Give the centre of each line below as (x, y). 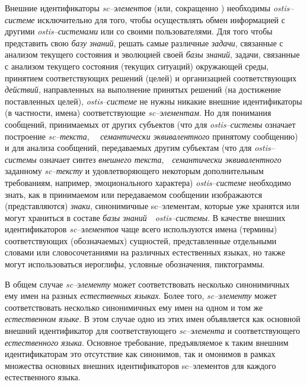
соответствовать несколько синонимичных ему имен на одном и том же (134, 307)
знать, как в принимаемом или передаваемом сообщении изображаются (134, 194)
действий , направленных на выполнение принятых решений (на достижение (143, 89)
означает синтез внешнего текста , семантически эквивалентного (160, 159)
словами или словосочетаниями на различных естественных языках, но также (145, 252)
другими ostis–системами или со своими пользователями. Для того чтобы (139, 31)
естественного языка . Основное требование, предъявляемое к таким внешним (147, 342)
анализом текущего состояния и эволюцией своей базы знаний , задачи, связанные (152, 54)
